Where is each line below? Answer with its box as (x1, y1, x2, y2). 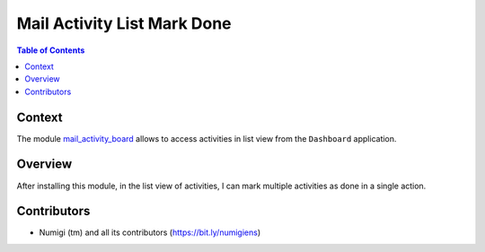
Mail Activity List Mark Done (16, 13, 233, 33)
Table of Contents (16, 45, 85, 56)
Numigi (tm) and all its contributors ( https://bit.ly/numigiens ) (39, 227, 261, 238)
